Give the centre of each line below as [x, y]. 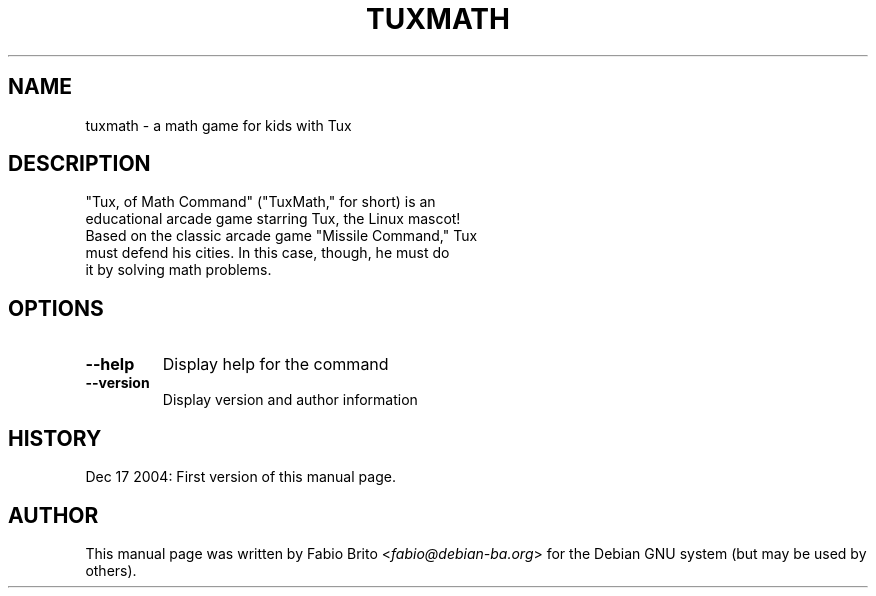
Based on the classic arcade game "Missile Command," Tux [281, 236]
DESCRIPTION [79, 164]
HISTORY [55, 438]
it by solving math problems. [178, 270]
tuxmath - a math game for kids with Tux [218, 125]
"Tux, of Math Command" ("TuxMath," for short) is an [260, 202]
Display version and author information [290, 400]
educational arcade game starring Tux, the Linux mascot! [273, 219]
